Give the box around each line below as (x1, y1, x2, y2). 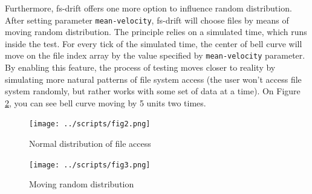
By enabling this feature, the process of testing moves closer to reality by (5, 61, 276, 74)
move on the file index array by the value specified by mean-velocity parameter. (5, 49, 305, 62)
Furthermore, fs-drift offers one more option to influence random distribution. (5, 2, 292, 14)
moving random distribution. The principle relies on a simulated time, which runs (5, 25, 307, 38)
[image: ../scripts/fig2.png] (29, 120, 151, 129)
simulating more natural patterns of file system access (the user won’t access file (5, 73, 302, 85)
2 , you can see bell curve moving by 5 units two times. (5, 96, 206, 109)
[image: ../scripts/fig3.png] (29, 160, 151, 169)
